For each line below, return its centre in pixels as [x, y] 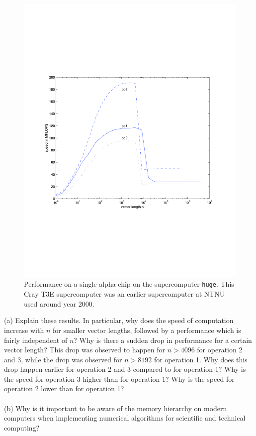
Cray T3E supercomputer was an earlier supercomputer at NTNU [125, 294]
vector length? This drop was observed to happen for [85, 350]
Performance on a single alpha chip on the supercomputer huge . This [129, 284]
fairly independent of [36, 340]
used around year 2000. [59, 303]
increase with [24, 330]
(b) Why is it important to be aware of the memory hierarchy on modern [116, 408]
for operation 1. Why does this [201, 359]
